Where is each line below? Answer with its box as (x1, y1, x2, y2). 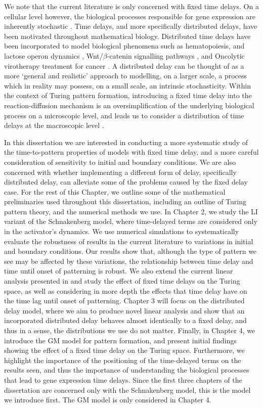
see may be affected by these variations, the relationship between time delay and (4, 255, 253, 266)
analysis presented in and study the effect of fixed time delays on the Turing (4, 276, 240, 286)
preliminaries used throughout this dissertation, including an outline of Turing (4, 196, 247, 207)
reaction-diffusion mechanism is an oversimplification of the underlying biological (4, 100, 254, 110)
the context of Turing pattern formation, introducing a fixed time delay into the (4, 90, 252, 101)
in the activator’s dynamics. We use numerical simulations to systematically (4, 226, 239, 237)
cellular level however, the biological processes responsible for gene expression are (4, 11, 255, 21)
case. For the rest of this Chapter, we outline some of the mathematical (4, 186, 226, 197)
